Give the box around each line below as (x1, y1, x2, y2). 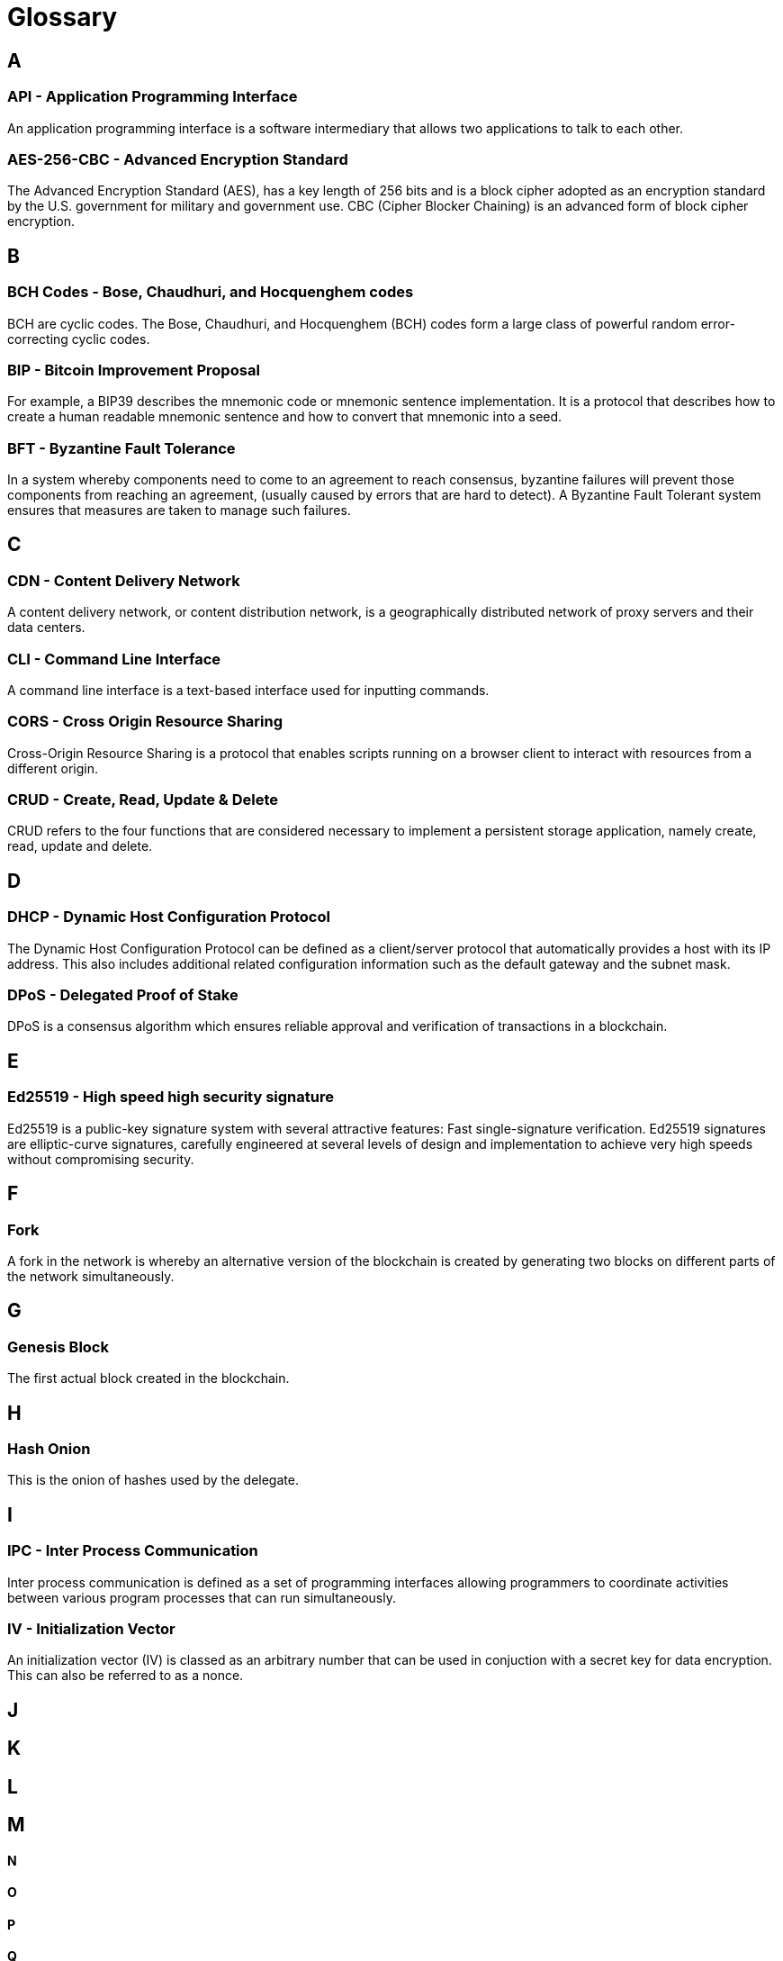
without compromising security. (7, 1151, 194, 1167)
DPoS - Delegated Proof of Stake (7, 986, 238, 1005)
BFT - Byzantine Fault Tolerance (7, 438, 236, 457)
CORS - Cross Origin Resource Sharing (7, 712, 283, 731)
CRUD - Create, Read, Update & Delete (7, 791, 279, 809)
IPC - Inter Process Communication (7, 1541, 258, 1560)
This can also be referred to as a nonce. (7, 1667, 244, 1684)
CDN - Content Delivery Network (7, 571, 240, 590)
